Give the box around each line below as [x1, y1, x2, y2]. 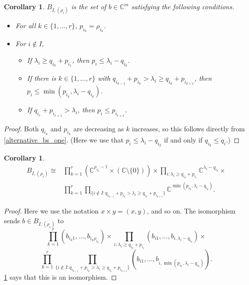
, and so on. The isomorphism [147, 206, 236, 216]
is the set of [71, 1, 107, 11]
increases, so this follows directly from [132, 123, 245, 133]
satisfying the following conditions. [131, 1, 234, 11]
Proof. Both [4, 123, 39, 133]
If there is [27, 73, 56, 83]
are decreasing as [73, 123, 124, 133]
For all [15, 20, 36, 31]
